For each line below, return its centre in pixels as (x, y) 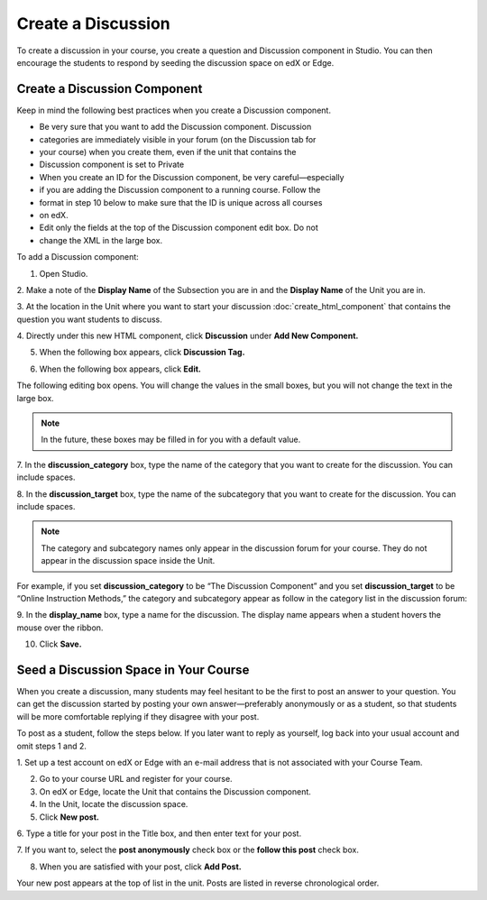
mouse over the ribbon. (60, 628)
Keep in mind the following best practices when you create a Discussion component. (174, 110)
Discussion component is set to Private (112, 165)
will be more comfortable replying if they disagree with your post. (138, 716)
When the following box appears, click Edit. (120, 369)
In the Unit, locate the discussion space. (114, 804)
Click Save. (60, 644)
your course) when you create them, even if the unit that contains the (168, 152)
